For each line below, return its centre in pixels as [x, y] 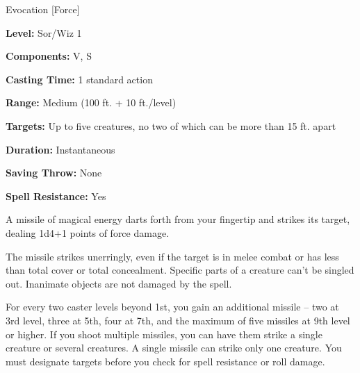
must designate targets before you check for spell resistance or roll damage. [165, 361]
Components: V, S [49, 56]
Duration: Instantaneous [60, 149]
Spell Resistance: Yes [56, 196]
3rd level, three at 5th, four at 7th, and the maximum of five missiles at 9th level [178, 320]
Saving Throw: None [54, 173]
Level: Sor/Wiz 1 [44, 32]
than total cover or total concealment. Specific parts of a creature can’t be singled [180, 270]
